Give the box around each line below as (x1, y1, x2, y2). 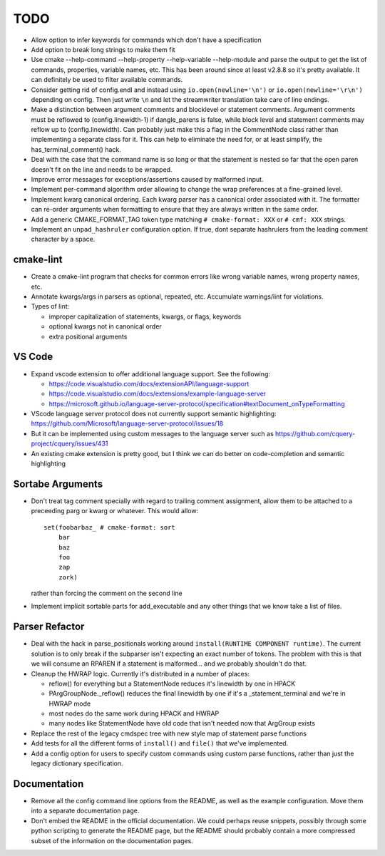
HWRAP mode (48, 699, 91, 708)
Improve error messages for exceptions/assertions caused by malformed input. (31, 175, 264, 184)
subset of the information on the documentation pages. (31, 836, 194, 845)
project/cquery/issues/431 (31, 439, 108, 448)
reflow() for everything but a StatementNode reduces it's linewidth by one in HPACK (48, 679, 296, 688)
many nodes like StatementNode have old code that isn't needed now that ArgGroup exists (48, 719, 315, 728)
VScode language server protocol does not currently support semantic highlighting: (31, 410, 277, 418)
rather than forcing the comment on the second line (31, 589, 183, 598)
